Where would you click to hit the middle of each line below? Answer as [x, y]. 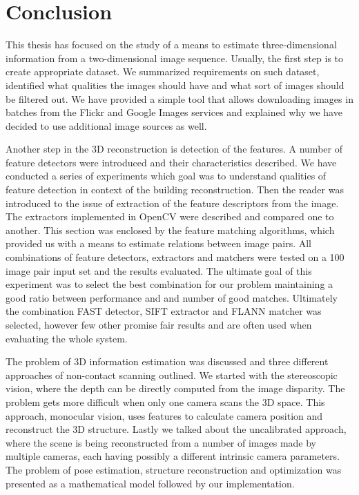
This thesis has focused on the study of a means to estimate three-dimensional [171, 45]
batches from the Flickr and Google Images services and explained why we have [174, 112]
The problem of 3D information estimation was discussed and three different [167, 361]
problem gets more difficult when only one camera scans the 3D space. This [165, 401]
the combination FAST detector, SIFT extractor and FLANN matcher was [164, 311]
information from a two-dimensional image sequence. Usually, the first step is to [175, 58]
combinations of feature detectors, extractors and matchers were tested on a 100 [175, 257]
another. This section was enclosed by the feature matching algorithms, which [170, 230]
